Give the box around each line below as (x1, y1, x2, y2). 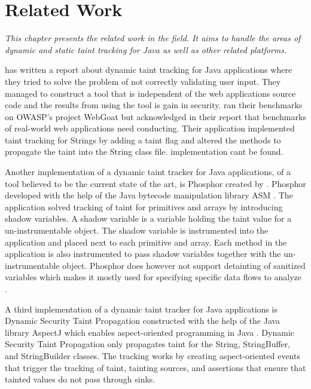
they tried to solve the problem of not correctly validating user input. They (5, 75, 281, 87)
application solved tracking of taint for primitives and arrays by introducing (5, 200, 283, 213)
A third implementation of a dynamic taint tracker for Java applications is (5, 302, 278, 315)
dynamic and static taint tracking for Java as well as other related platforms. (5, 43, 287, 56)
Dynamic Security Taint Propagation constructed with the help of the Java (5, 314, 280, 327)
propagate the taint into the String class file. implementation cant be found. (5, 145, 283, 158)
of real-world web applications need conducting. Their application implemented (5, 122, 295, 134)
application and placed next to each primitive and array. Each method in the (5, 235, 287, 248)
